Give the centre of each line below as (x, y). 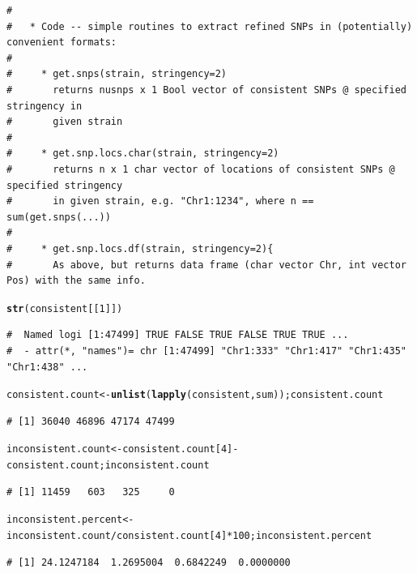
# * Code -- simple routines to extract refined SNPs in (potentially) (210, 26)
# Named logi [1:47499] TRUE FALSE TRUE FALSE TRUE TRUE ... (178, 335)
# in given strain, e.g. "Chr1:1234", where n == (160, 201)
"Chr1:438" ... (47, 367)
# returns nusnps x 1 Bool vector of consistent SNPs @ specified (206, 90)
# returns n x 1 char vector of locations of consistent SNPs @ (201, 169)
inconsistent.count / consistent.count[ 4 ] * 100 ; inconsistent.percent (189, 535)
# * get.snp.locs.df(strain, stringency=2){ (140, 248)
